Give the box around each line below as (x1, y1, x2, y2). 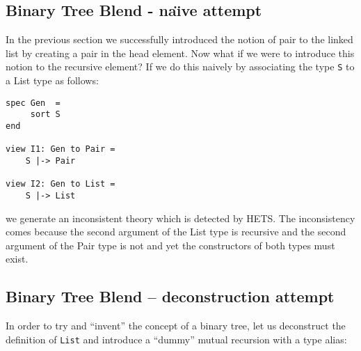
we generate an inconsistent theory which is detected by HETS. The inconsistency (6, 210, 355, 225)
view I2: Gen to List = (6, 179, 115, 189)
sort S (30, 109, 61, 120)
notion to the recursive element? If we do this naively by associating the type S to (6, 59, 355, 74)
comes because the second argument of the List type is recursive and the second (6, 224, 346, 239)
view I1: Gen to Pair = (6, 144, 115, 155)
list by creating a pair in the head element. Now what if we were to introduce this (6, 45, 355, 60)
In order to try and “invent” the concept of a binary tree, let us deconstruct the (6, 318, 346, 333)
